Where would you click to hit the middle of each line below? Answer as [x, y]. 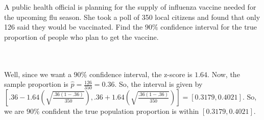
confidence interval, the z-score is [141, 74]
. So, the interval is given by [159, 84]
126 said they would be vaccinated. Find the [74, 27]
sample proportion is [36, 84]
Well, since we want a [38, 74]
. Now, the [224, 74]
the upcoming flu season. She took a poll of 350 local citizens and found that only [132, 17]
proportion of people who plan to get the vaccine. [81, 37]
